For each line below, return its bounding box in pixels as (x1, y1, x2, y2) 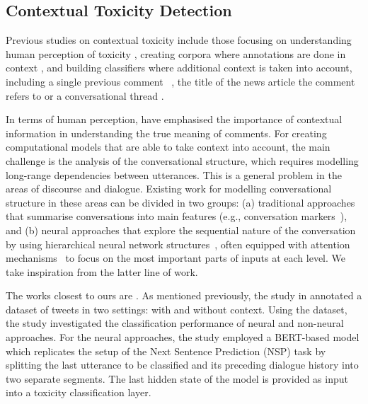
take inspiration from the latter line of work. (6, 264, 198, 279)
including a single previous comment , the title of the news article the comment (6, 74, 355, 88)
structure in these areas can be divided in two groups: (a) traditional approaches (6, 195, 355, 209)
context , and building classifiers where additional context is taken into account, (6, 60, 352, 75)
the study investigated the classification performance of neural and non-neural (6, 316, 344, 330)
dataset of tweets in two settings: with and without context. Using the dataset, (6, 301, 347, 316)
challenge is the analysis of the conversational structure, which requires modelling (6, 153, 359, 168)
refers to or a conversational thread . (6, 88, 164, 103)
